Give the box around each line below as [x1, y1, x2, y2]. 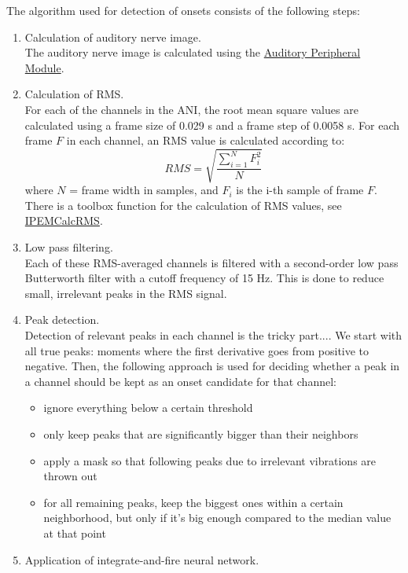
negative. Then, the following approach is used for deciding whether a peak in [24, 358, 400, 374]
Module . [24, 59, 64, 75]
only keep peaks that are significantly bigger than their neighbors [43, 426, 358, 443]
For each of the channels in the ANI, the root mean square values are [24, 101, 358, 117]
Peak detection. [24, 311, 100, 328]
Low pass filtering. [24, 239, 113, 255]
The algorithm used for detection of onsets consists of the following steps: [6, 2, 360, 18]
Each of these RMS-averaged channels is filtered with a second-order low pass [24, 254, 399, 270]
